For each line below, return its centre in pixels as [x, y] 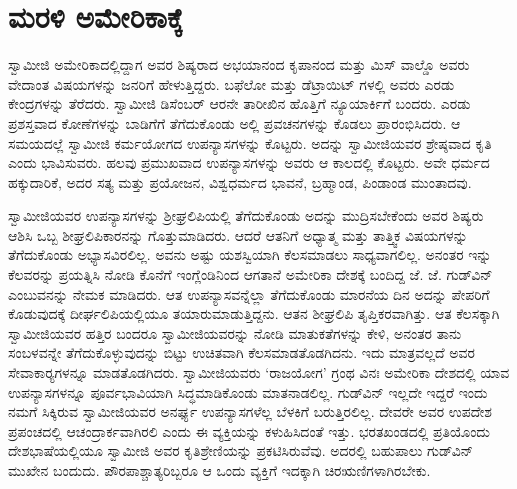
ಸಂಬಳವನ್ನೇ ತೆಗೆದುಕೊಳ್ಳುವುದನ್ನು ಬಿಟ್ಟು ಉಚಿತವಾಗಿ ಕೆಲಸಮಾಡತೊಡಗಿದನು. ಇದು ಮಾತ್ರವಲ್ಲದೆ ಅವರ [241, 352]
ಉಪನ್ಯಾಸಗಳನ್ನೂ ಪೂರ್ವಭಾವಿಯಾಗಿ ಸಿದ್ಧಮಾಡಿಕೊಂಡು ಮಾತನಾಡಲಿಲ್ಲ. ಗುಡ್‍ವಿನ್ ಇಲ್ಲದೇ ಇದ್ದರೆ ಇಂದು [248, 391]
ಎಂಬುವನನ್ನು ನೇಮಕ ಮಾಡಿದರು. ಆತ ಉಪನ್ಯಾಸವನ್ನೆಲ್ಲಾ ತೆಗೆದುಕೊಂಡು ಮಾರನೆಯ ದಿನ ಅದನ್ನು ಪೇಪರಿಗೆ [249, 293]
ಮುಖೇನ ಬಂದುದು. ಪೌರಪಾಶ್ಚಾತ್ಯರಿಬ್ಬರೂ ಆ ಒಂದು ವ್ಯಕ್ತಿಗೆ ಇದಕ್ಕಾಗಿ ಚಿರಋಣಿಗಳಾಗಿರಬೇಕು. [219, 470]
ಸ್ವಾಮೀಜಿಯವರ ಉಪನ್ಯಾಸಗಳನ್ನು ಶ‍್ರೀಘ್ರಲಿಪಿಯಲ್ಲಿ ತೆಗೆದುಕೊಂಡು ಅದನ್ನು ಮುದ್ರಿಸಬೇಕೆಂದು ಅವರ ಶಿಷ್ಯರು [246, 215]
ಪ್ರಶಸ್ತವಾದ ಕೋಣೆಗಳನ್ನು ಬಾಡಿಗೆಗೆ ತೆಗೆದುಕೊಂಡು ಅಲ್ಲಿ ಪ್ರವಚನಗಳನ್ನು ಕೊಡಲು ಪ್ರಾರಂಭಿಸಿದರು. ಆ [234, 122]
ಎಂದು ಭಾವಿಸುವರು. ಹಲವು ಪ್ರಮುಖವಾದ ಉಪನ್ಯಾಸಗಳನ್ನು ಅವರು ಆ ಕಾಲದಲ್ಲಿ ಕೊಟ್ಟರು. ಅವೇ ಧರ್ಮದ [249, 162]
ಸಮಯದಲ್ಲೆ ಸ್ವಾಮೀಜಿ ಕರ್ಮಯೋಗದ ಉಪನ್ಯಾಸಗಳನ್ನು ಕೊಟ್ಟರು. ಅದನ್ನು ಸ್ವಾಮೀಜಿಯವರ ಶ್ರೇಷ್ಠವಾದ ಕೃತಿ [250, 142]
